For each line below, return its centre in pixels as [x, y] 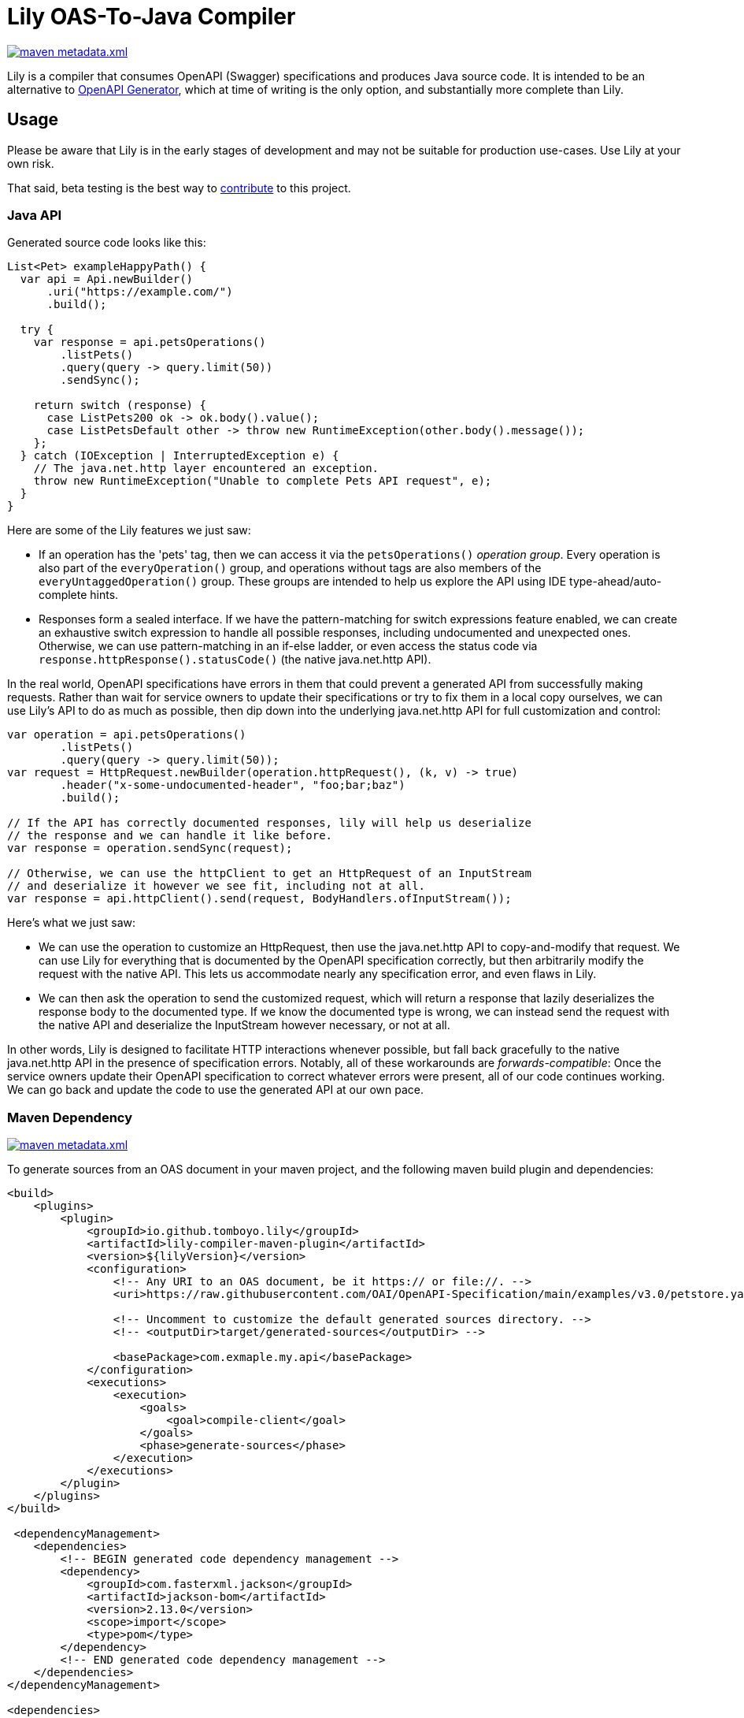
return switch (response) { [120, 405]
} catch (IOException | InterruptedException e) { [180, 456]
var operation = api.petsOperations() [127, 735]
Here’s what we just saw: [72, 923]
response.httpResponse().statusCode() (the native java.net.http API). [235, 660]
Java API [35, 215]
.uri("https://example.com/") [140, 292]
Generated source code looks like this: [107, 243]
